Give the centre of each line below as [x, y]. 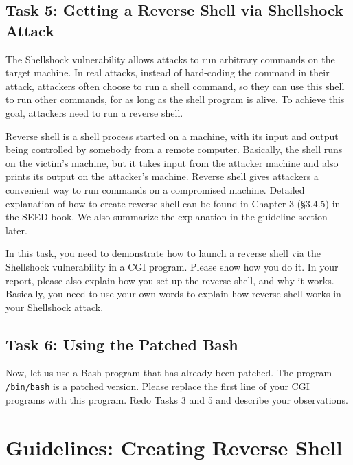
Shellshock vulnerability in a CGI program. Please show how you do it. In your [172, 266]
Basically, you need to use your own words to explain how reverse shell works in [173, 294]
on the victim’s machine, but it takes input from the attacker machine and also [172, 162]
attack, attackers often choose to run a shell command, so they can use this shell [175, 86]
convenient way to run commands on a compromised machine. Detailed [155, 189]
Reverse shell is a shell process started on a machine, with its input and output [172, 136]
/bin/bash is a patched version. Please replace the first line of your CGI [158, 386]
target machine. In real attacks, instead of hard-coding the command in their [168, 72]
